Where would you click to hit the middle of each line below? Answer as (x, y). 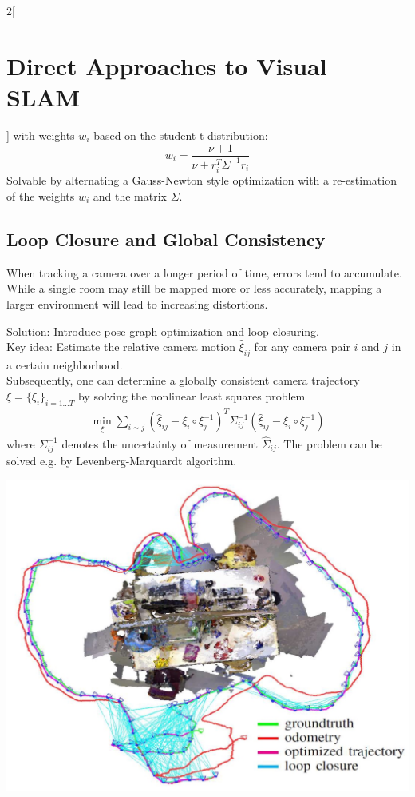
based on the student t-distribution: (181, 135)
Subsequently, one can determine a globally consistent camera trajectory (183, 380)
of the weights (41, 195)
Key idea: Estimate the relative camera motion (121, 347)
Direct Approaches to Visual (167, 65)
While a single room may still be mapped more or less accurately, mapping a (194, 288)
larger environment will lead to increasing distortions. (137, 303)
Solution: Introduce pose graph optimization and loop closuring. (163, 331)
